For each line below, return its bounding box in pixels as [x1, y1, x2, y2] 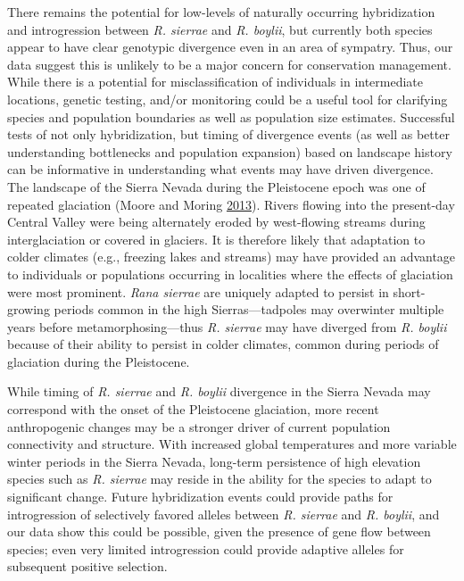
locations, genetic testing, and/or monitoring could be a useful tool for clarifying [7, 89, 448, 108]
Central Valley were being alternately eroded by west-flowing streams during [7, 212, 426, 231]
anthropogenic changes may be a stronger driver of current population [7, 417, 391, 436]
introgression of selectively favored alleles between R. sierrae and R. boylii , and [7, 504, 440, 523]
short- [393, 282, 426, 301]
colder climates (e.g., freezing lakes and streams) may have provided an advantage [7, 247, 456, 266]
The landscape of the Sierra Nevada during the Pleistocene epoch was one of [7, 177, 426, 195]
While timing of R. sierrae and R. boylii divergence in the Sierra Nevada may [7, 382, 431, 401]
